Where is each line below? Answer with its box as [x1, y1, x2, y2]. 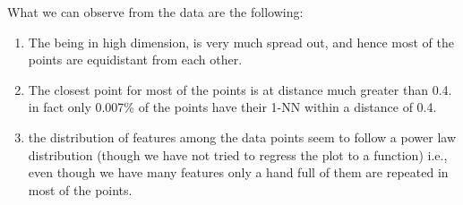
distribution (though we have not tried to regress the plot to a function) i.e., [28, 145, 448, 164]
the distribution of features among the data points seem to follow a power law [28, 127, 456, 146]
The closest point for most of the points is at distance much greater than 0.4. [28, 80, 452, 98]
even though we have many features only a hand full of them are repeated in [28, 163, 449, 182]
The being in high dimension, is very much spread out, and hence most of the [28, 32, 455, 51]
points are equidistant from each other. [28, 50, 243, 69]
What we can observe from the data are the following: [7, 3, 304, 21]
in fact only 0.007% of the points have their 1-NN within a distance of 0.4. [28, 98, 437, 116]
